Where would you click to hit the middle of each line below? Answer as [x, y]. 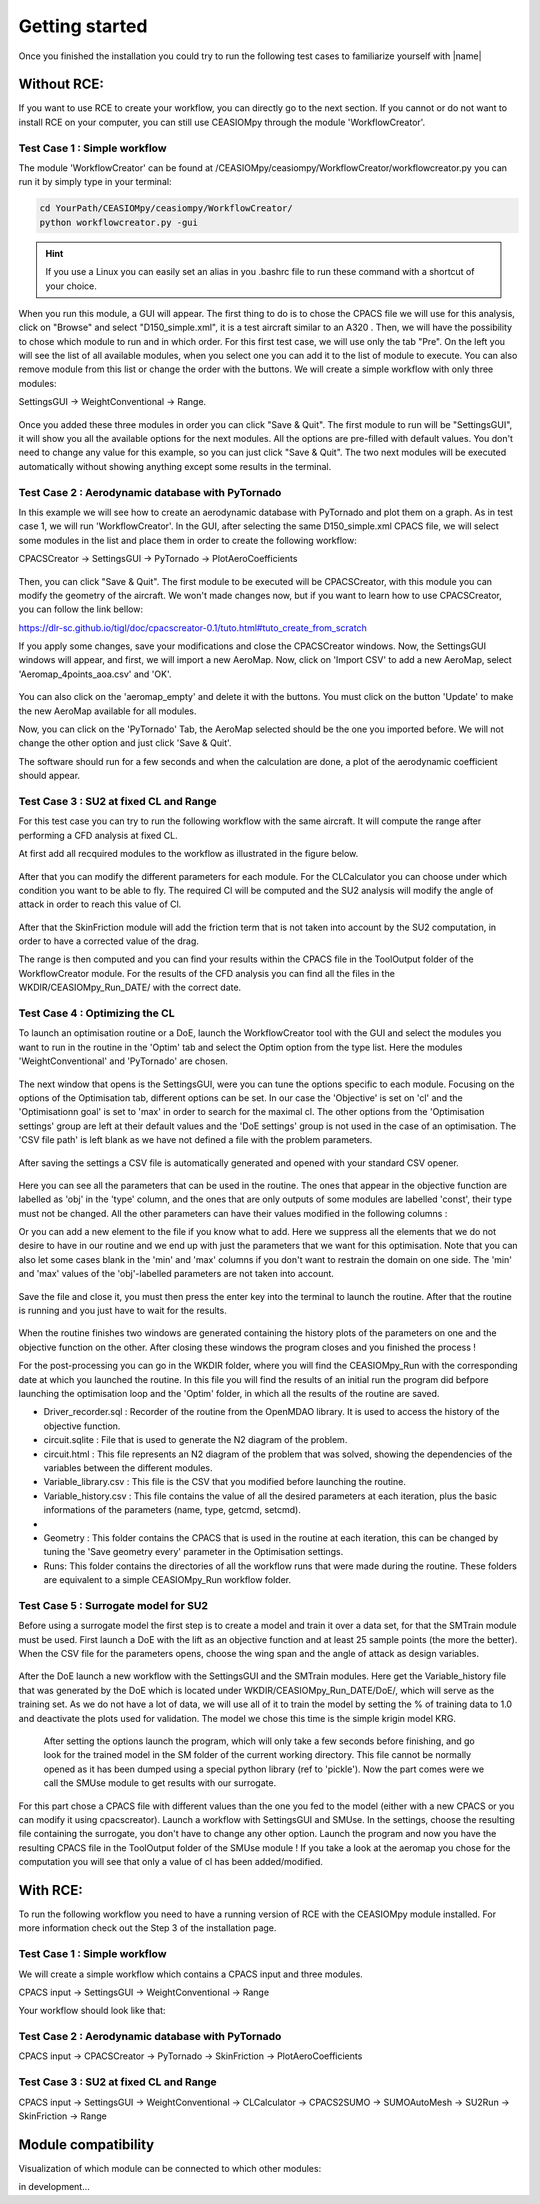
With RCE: [51, 1890]
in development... [54, 2187]
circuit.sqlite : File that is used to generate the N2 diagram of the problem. [195, 1440]
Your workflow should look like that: [92, 2011]
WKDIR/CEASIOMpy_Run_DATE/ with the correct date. [130, 987]
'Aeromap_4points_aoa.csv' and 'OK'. [95, 674]
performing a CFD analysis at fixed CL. [98, 835]
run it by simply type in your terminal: [95, 182]
